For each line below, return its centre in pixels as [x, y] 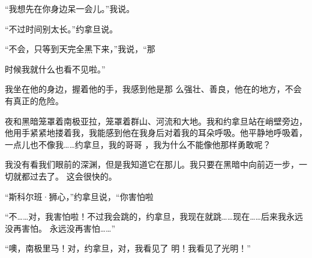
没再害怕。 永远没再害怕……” [60, 228]
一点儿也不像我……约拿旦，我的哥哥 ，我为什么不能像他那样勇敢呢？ [138, 144]
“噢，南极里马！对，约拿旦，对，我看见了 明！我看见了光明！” [128, 248]
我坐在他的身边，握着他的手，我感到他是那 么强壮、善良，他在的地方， [145, 89]
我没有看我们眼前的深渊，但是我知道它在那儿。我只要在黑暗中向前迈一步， [152, 164]
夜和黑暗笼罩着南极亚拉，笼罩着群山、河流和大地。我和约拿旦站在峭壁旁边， [156, 121]
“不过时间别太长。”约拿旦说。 [61, 28]
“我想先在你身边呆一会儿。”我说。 [70, 8]
